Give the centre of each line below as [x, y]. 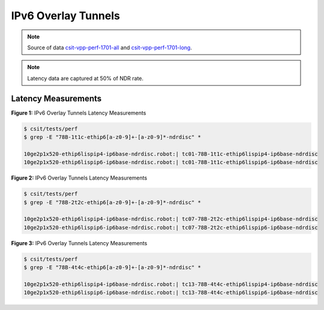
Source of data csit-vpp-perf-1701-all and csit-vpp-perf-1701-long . [109, 47]
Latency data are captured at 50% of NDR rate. [85, 78]
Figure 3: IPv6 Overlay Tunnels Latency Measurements [79, 243]
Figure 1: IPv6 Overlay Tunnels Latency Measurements [79, 113]
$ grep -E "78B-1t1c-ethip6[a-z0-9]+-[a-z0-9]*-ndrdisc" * [112, 137]
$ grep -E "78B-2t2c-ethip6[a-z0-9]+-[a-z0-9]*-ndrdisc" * [112, 202]
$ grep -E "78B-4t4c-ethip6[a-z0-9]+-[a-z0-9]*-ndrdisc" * [112, 268]
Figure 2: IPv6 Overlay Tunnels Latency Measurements [79, 178]
